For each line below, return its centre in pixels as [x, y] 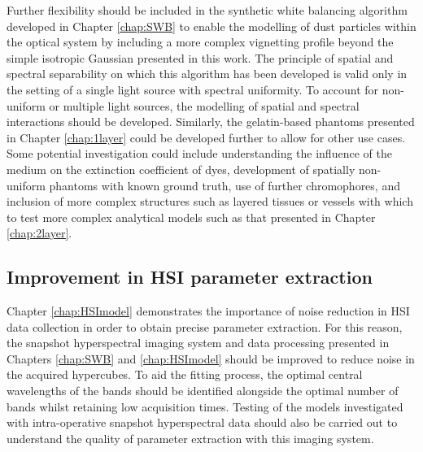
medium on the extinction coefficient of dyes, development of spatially [181, 169]
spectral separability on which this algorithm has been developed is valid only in [207, 74]
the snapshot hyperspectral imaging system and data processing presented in [198, 343]
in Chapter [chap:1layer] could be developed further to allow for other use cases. [206, 137]
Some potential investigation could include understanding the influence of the [199, 153]
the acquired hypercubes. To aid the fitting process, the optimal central [185, 374]
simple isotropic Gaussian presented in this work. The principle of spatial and [200, 57]
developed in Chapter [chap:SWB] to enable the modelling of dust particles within [211, 26]
